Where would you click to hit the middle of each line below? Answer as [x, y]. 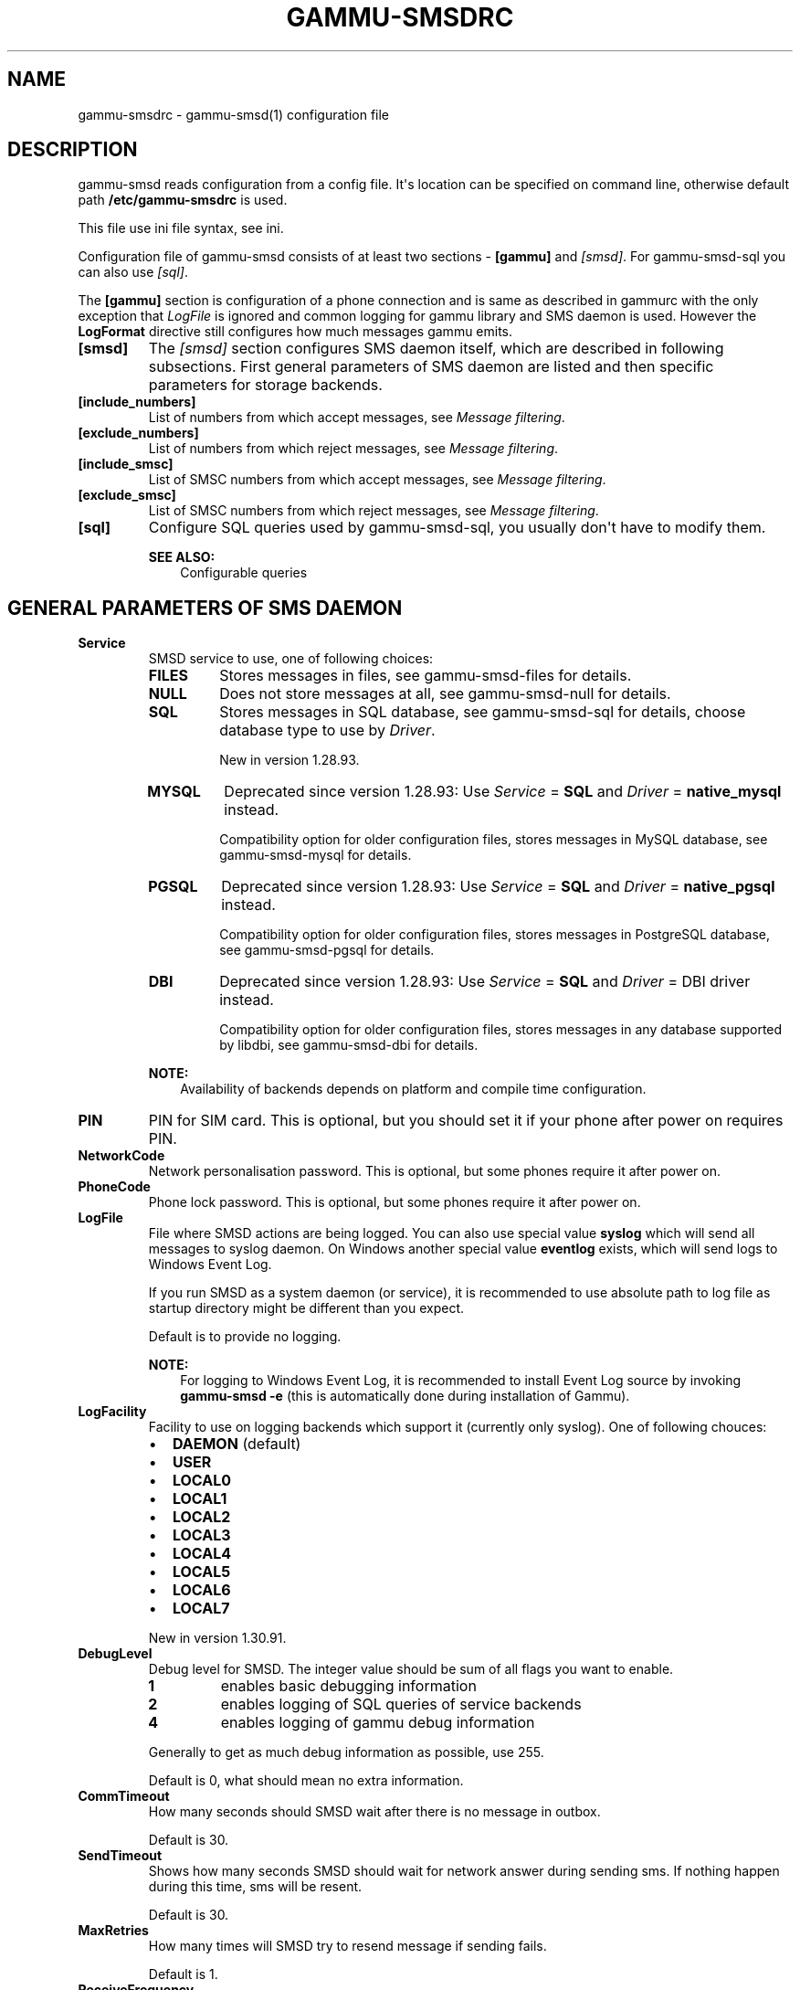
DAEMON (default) [237, 1444]
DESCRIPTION [73, 150]
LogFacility [112, 1412]
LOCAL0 [201, 1481]
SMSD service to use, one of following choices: [291, 659]
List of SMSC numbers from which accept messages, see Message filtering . [377, 480]
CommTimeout [124, 1796]
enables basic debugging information [348, 1686]
